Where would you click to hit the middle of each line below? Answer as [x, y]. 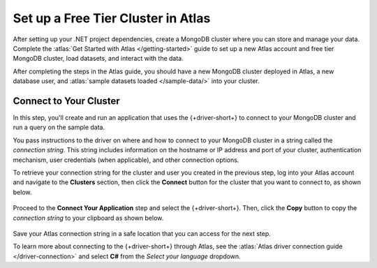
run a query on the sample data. [59, 127]
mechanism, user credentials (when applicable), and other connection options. [126, 160]
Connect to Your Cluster [66, 101]
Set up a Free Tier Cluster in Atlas [112, 18]
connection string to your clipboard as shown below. [88, 218]
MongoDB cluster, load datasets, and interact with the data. [98, 59]
